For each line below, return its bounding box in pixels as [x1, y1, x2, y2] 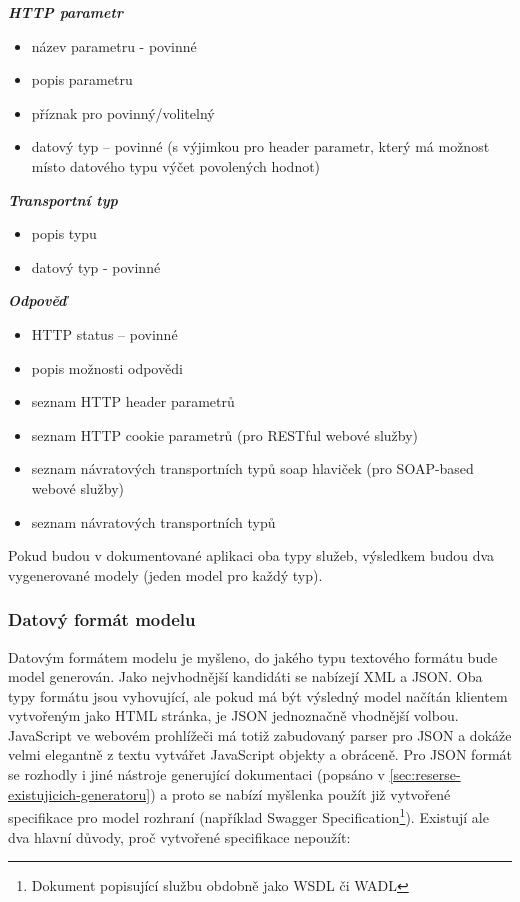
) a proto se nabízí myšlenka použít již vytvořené [150, 783, 451, 804]
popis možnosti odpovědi [31, 357, 183, 378]
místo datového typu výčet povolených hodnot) [31, 155, 321, 176]
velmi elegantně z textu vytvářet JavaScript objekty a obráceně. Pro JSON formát [8, 744, 512, 765]
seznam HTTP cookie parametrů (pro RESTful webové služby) [31, 424, 419, 445]
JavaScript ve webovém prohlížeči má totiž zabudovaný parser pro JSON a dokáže [8, 724, 512, 745]
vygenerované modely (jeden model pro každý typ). [8, 564, 323, 585]
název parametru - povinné [31, 35, 197, 56]
